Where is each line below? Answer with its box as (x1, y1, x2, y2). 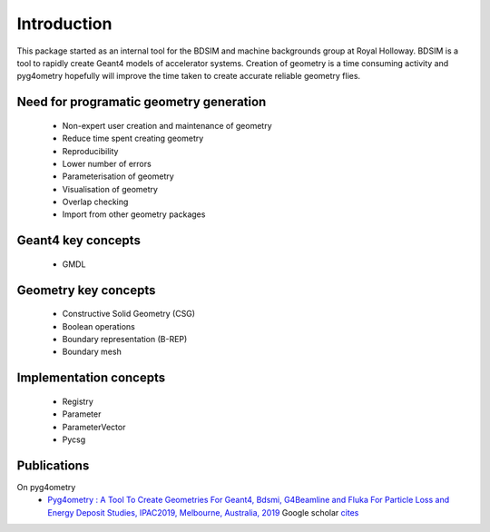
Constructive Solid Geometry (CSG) (62, 309, 195, 320)
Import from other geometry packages (62, 209, 206, 220)
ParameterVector (62, 421, 126, 432)
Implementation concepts (16, 370, 166, 386)
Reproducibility (62, 145, 119, 156)
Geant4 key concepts (16, 232, 141, 249)
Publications (16, 458, 90, 473)
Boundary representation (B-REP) (62, 334, 188, 345)
